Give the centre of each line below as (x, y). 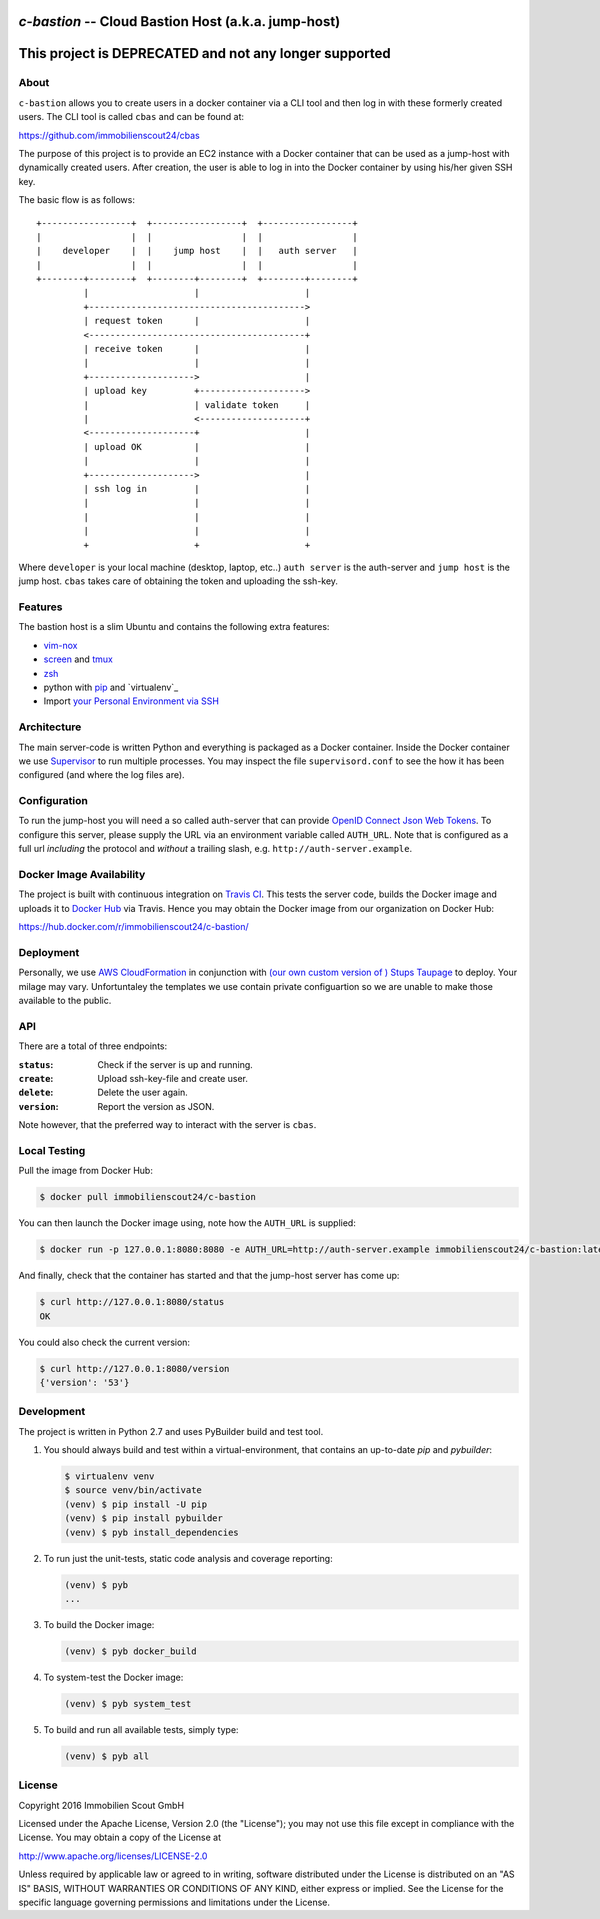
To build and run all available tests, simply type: (141, 1729)
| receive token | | (197, 349)
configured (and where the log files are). (101, 775)
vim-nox (60, 645)
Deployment (49, 952)
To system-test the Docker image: (113, 1677)
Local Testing (52, 1150)
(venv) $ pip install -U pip (136, 1504)
